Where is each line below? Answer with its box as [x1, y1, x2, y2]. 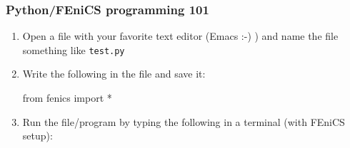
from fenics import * [22, 90, 112, 105]
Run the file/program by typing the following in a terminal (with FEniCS [22, 114, 345, 129]
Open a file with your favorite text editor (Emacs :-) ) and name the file [22, 28, 339, 43]
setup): [22, 128, 53, 143]
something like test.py [22, 42, 125, 57]
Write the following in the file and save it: [22, 66, 206, 81]
